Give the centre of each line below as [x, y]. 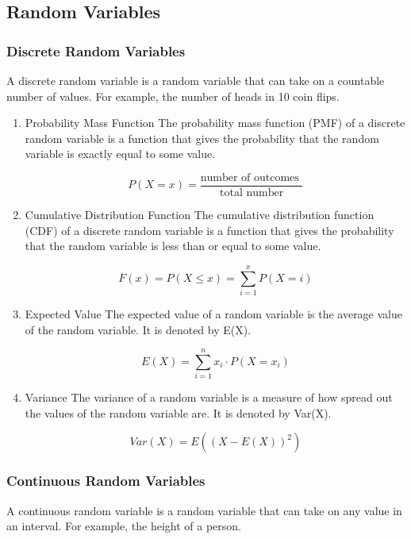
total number [252, 193]
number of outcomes [250, 177]
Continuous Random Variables [106, 481]
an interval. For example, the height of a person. [124, 526]
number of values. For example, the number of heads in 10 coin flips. [173, 96]
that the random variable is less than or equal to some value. [173, 246]
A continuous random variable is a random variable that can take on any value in [204, 510]
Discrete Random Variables [96, 50]
